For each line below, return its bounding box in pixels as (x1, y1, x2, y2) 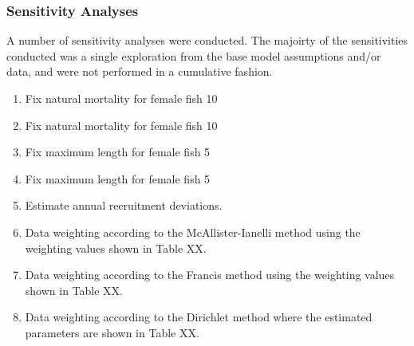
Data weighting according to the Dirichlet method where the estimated (25, 309, 373, 325)
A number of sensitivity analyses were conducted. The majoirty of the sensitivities (6, 32, 408, 49)
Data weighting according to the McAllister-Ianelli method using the (25, 223, 361, 240)
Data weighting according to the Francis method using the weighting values (25, 266, 395, 283)
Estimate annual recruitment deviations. (25, 197, 223, 214)
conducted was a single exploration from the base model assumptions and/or (6, 47, 381, 64)
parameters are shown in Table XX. (25, 324, 199, 340)
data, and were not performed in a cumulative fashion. (6, 63, 273, 80)
